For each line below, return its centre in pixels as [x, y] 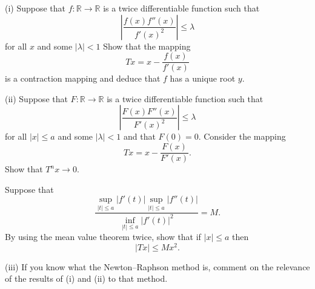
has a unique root [203, 78]
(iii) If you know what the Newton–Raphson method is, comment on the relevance [157, 266]
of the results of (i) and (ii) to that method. [86, 278]
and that [139, 136]
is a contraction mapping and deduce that [83, 78]
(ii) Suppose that [36, 98]
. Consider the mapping [242, 136]
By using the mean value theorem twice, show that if [103, 237]
